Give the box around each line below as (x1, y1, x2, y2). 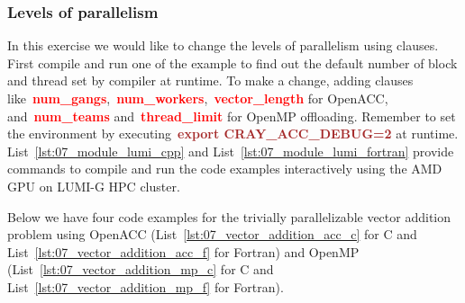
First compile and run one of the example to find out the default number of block (7, 53, 458, 72)
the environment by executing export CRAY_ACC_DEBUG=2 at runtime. (7, 124, 459, 143)
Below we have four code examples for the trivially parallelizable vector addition (7, 207, 451, 226)
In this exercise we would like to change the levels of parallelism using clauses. (7, 36, 439, 55)
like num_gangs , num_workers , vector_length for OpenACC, (7, 89, 388, 107)
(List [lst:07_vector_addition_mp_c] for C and (7, 260, 274, 279)
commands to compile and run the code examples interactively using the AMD (7, 159, 442, 178)
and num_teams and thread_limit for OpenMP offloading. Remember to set (7, 106, 456, 125)
